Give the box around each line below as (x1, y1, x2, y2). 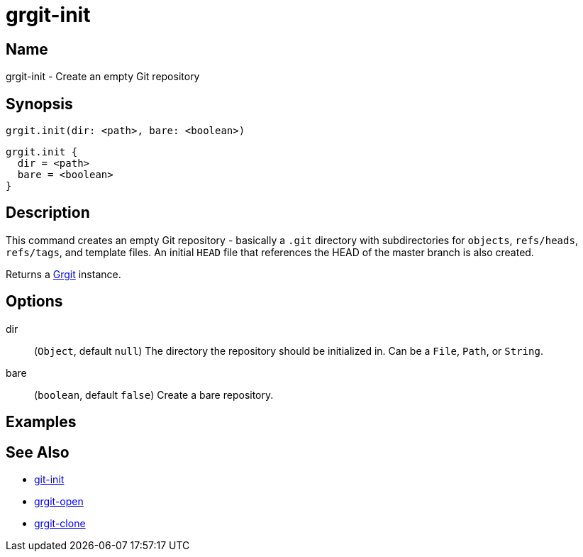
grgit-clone (34, 517, 86, 529)
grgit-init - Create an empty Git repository (6, 70, 200, 83)
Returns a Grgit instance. (6, 268, 121, 280)
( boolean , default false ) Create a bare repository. (34, 388, 274, 401)
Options (6, 292, 63, 311)
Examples (6, 413, 77, 431)
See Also (6, 443, 70, 461)
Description (6, 204, 90, 222)
